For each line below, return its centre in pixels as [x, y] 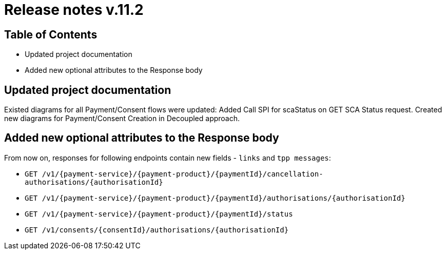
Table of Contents [51, 34]
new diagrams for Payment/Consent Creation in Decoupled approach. [122, 119]
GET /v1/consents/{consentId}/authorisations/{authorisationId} [157, 230]
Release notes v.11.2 [74, 10]
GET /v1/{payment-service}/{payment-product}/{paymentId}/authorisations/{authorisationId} [215, 198]
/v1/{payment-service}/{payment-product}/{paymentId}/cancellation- [182, 174]
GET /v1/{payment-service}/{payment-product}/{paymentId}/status [159, 214]
